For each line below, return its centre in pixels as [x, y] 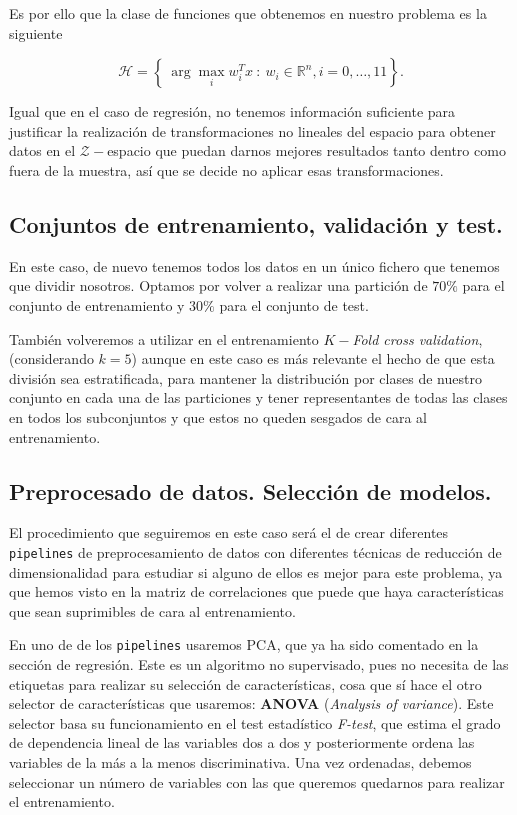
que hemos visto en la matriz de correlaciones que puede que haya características [256, 591]
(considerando [51, 358]
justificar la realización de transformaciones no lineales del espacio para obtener [252, 130]
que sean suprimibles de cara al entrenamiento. [152, 610]
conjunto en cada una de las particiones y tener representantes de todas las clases [258, 397]
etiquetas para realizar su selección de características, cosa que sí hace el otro [245, 683]
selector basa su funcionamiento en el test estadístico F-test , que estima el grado [255, 722]
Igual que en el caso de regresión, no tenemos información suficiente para [232, 111]
